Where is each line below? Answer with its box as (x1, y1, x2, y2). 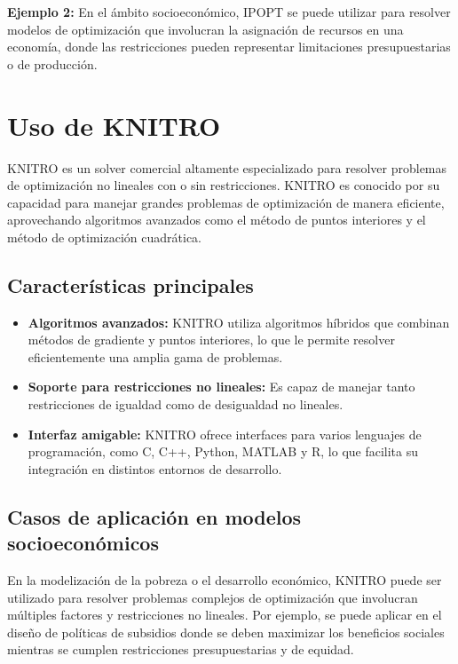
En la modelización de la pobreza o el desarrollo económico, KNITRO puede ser (7, 571, 442, 589)
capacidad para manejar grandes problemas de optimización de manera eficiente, (7, 193, 445, 211)
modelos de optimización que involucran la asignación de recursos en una (7, 20, 404, 38)
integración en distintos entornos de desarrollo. (28, 459, 282, 478)
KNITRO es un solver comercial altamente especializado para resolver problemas (7, 158, 447, 177)
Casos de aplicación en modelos (7, 502, 302, 530)
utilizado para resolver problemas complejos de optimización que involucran (7, 588, 418, 606)
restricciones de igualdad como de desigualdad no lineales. (28, 395, 343, 414)
